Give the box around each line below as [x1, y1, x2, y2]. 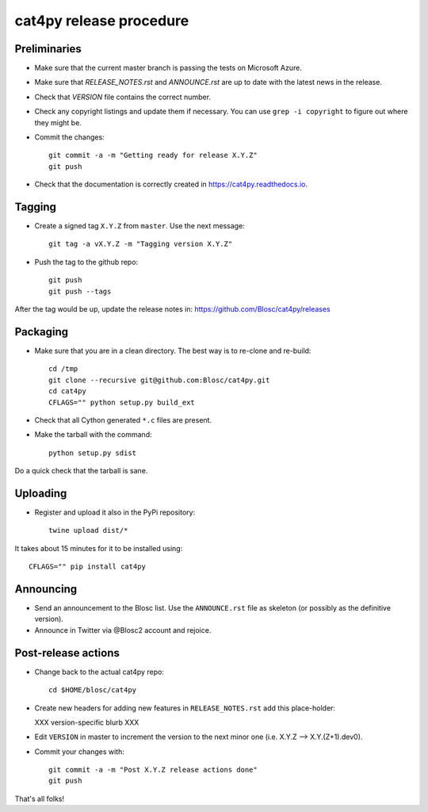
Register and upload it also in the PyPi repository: [34, 507, 196, 517]
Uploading [14, 486, 67, 500]
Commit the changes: [34, 132, 105, 142]
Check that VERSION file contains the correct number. [34, 92, 212, 101]
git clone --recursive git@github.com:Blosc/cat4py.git [48, 375, 270, 385]
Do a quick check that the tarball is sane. [14, 466, 148, 476]
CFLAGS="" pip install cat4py [29, 562, 147, 571]
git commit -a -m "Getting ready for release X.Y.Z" [48, 151, 258, 160]
